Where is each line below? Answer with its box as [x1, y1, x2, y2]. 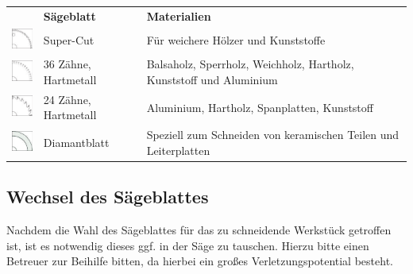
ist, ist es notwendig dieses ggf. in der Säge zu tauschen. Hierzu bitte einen [6, 237, 369, 253]
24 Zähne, [43, 91, 91, 107]
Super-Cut [43, 32, 95, 48]
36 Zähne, [43, 56, 91, 72]
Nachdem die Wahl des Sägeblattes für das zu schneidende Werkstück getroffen [6, 222, 392, 238]
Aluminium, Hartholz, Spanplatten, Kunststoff [146, 98, 373, 115]
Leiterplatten [146, 141, 210, 158]
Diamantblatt [43, 133, 110, 150]
